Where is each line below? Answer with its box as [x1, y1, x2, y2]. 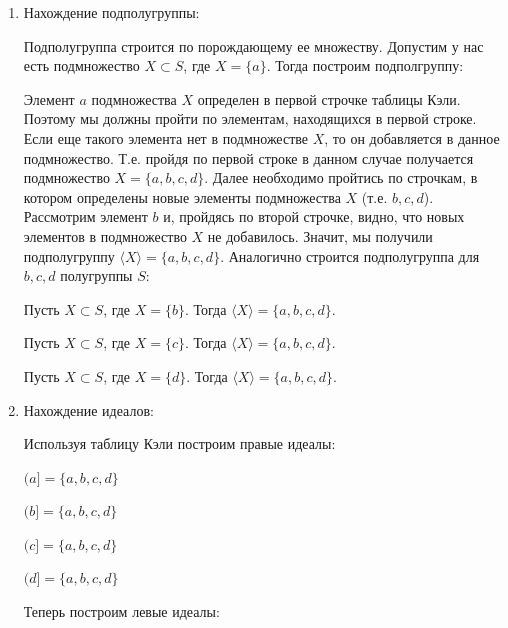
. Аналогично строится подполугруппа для [220, 245, 480, 266]
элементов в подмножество [23, 225, 187, 246]
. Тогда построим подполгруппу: [266, 55, 464, 76]
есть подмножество [23, 55, 140, 76]
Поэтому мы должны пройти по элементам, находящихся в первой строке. [23, 108, 477, 129]
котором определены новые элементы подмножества [23, 186, 341, 207]
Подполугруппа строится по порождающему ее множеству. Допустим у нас [23, 35, 484, 56]
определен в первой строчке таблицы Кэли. [197, 88, 461, 109]
